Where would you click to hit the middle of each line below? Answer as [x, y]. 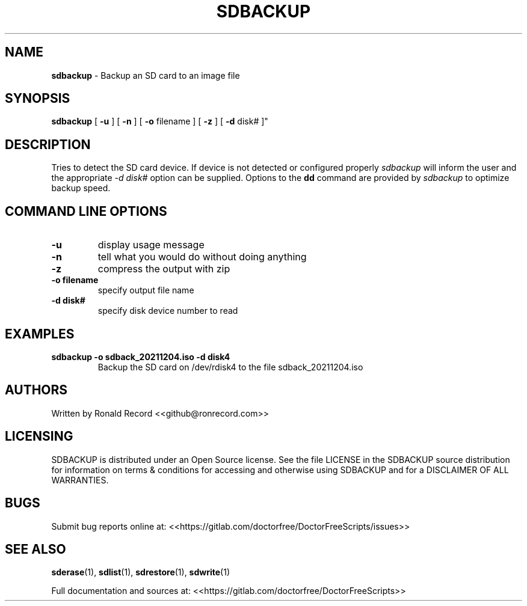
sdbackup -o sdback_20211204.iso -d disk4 [141, 357]
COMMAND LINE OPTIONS [86, 211]
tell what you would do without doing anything [202, 257]
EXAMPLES [40, 334]
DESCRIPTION [48, 144]
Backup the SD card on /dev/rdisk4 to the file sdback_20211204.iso [230, 367]
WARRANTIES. [80, 480]
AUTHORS [36, 390]
